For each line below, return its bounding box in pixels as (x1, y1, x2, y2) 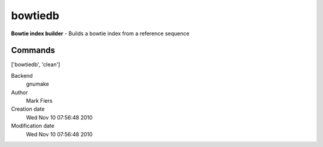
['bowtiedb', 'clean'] (11, 61, 60, 68)
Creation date (11, 105, 45, 113)
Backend (11, 72, 33, 79)
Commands (11, 45, 56, 56)
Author (11, 88, 28, 96)
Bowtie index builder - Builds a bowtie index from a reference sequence (11, 30, 190, 37)
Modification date (11, 122, 55, 130)
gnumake (26, 81, 49, 88)
